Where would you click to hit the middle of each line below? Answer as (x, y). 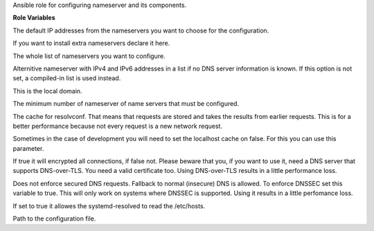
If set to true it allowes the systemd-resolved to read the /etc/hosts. (109, 206)
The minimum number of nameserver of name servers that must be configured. (126, 104)
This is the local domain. (47, 91)
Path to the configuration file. (54, 219)
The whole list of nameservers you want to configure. (89, 56)
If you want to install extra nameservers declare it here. (91, 43)
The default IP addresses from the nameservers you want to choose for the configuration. (141, 30)
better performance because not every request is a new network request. (118, 126)
